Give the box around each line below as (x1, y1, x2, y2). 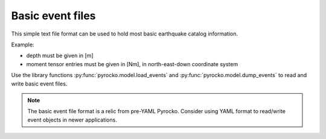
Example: (11, 41, 34, 48)
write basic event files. (11, 80, 68, 87)
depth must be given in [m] (26, 52, 94, 60)
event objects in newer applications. (27, 116, 117, 123)
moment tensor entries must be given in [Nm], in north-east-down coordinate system (26, 60, 238, 67)
